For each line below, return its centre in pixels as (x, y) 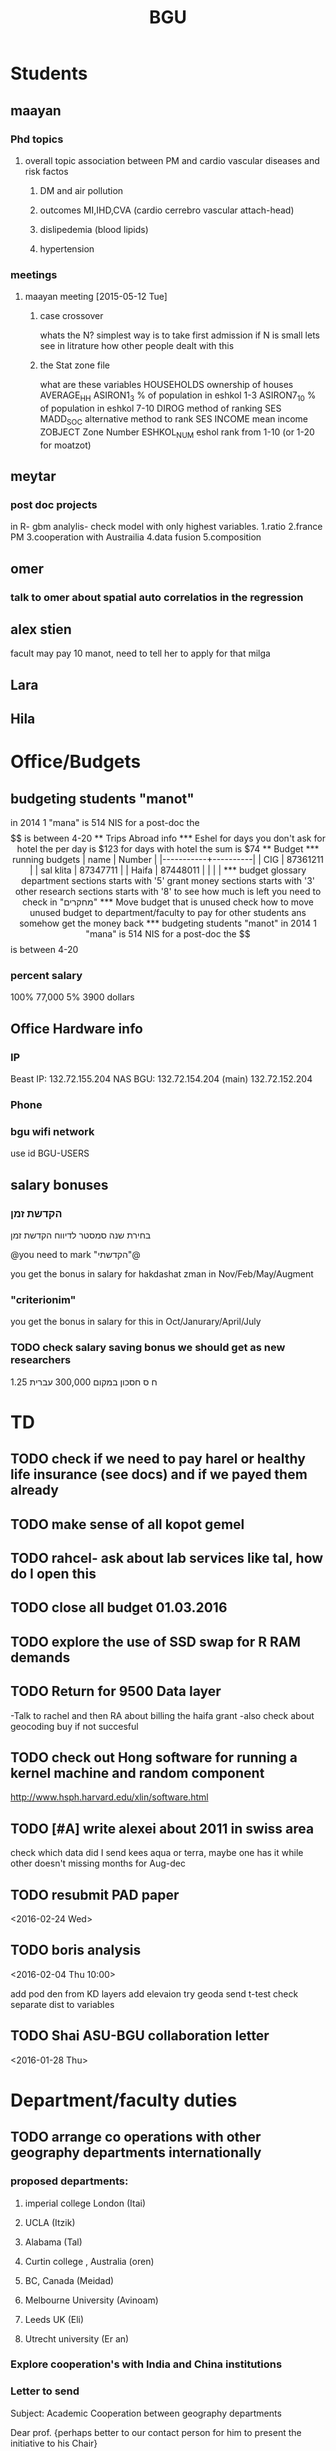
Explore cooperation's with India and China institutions (146, 2364)
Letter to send (45, 2391)
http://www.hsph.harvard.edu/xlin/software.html (109, 1797)
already (34, 1490)
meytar (33, 476)
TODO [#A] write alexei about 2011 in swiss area (162, 1828)
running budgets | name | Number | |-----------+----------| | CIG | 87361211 (168, 860)
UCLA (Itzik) (50, 2222)
